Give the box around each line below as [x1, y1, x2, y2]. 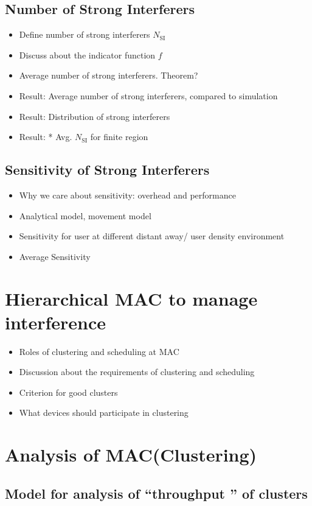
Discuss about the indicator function [19, 48, 156, 61]
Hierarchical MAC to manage [5, 286, 258, 311]
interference [5, 309, 106, 334]
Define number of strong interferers [19, 28, 150, 41]
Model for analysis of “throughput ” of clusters [5, 483, 308, 502]
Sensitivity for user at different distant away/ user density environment [19, 230, 285, 242]
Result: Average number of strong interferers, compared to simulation [19, 89, 278, 102]
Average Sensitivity [19, 250, 91, 262]
